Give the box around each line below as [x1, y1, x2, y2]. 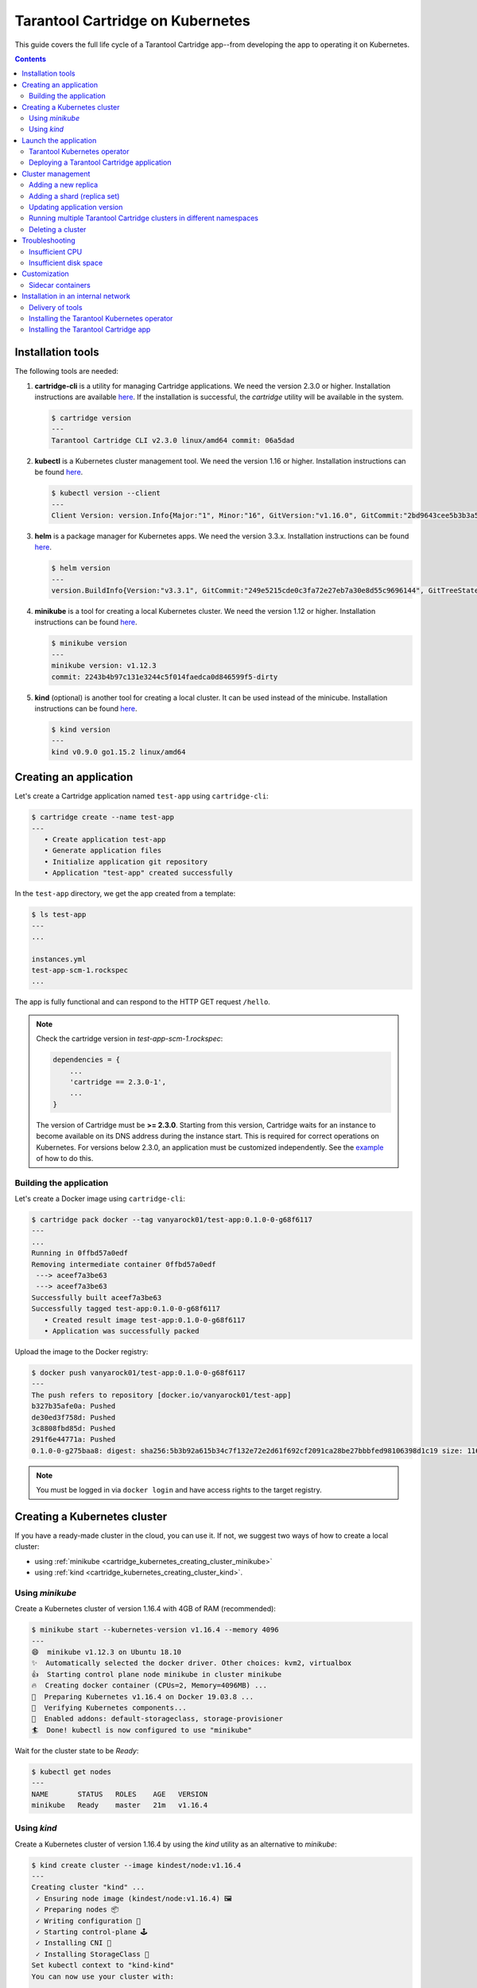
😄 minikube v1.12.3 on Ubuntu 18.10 [31, 1648, 182, 1657]
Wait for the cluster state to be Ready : [14, 1745, 139, 1755]
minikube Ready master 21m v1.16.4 [31, 1800, 208, 1809]
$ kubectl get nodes [31, 1767, 111, 1776]
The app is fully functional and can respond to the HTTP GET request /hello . [14, 997, 270, 1007]
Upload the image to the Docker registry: [14, 1346, 149, 1356]
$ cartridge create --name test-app [31, 813, 175, 822]
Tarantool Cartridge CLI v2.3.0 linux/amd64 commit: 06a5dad [51, 436, 295, 445]
